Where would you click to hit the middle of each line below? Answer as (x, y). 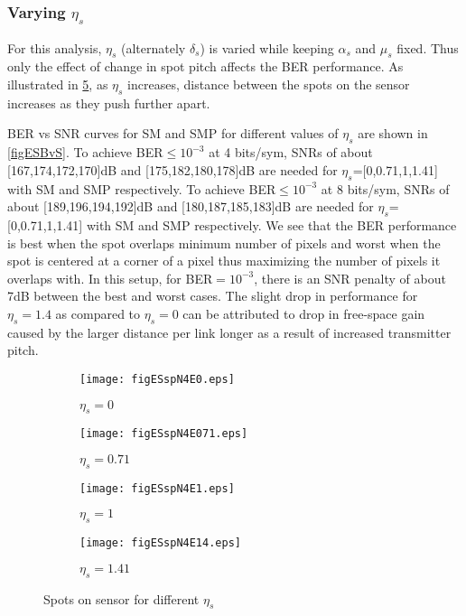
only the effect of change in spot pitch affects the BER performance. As (205, 66)
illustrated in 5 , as (58, 84)
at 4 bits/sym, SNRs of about (291, 152)
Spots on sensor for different (121, 598)
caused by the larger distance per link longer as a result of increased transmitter (229, 332)
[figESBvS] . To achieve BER (85, 152)
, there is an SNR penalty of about (350, 278)
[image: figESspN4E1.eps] (157, 488)
